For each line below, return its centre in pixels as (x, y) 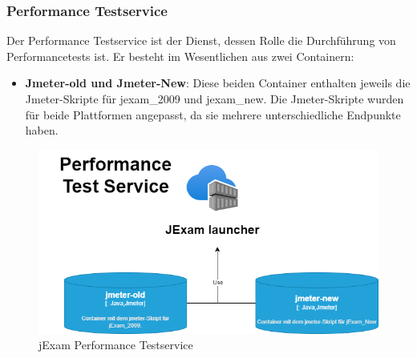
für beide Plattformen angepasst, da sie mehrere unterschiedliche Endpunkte (213, 114)
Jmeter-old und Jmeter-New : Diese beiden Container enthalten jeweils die (218, 83)
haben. (42, 130)
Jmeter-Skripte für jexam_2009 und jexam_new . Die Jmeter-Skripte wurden (215, 99)
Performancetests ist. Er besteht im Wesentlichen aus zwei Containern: (180, 56)
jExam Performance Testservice (116, 345)
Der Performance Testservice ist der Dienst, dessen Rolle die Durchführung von (201, 40)
